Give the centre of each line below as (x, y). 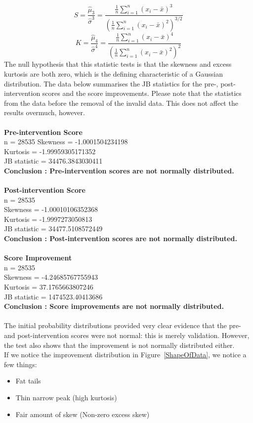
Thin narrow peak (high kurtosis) (66, 397)
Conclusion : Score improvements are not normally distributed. (114, 306)
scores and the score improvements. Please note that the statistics (142, 93)
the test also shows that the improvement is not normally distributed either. (119, 345)
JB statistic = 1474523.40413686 (53, 296)
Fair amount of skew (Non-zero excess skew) (83, 414)
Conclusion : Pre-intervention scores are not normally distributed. (119, 170)
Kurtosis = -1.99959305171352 (50, 151)
